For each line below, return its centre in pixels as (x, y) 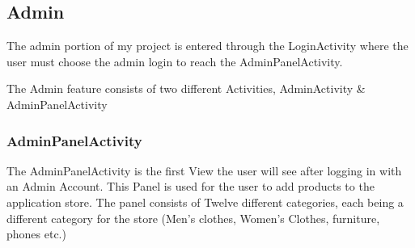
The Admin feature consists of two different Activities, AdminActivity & (186, 88)
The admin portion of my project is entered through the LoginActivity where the (207, 46)
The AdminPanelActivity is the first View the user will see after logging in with (204, 170)
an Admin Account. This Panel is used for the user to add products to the (191, 186)
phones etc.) (36, 234)
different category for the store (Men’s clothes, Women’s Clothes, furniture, (193, 218)
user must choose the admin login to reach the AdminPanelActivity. (175, 61)
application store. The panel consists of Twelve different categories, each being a (205, 202)
